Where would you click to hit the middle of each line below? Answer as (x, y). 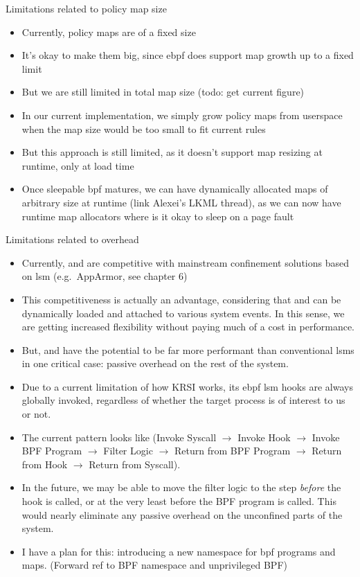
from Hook (45, 464)
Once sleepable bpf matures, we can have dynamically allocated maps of (175, 189)
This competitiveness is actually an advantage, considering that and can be (181, 299)
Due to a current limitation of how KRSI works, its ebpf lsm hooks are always (187, 386)
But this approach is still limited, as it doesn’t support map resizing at (172, 152)
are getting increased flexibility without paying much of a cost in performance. (188, 327)
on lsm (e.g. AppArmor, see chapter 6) (105, 276)
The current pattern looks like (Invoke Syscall (119, 437)
